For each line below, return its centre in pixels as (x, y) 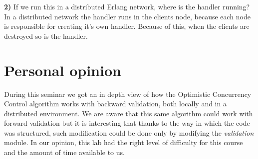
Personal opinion (63, 70)
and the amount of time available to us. (64, 152)
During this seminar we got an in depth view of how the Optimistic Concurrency (128, 94)
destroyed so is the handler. (46, 36)
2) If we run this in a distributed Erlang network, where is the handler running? (127, 6)
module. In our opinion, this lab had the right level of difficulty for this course (124, 142)
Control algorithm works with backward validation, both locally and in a (115, 104)
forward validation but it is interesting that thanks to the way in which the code (127, 123)
